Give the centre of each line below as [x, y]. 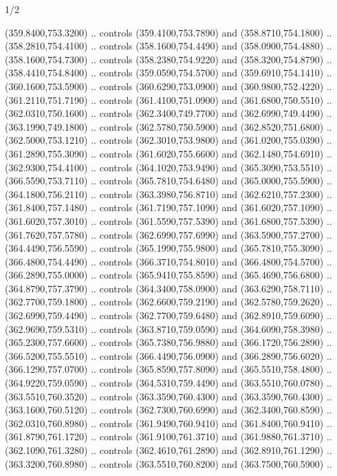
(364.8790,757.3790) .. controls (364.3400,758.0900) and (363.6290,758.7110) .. [168, 288]
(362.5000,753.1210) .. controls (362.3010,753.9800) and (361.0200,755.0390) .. [168, 140]
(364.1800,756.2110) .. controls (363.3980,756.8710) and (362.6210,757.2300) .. [168, 194]
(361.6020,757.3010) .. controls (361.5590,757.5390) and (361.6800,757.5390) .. [168, 220]
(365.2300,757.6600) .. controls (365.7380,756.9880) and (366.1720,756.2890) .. [168, 342]
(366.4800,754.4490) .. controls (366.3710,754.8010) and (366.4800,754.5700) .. [168, 261]
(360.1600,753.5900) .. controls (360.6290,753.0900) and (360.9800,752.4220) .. [168, 86]
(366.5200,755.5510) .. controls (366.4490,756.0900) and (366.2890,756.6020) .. [168, 355]
